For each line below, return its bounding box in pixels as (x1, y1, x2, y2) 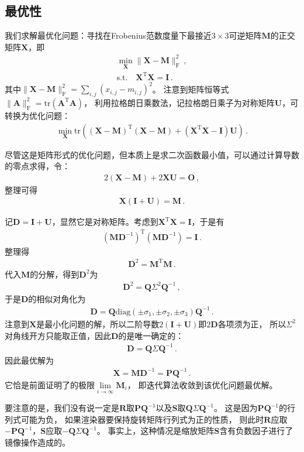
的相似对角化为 (28, 292, 86, 304)
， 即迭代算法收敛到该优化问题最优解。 (127, 378, 278, 391)
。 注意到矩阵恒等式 (152, 83, 229, 95)
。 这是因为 (213, 402, 258, 413)
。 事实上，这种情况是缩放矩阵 (96, 424, 215, 437)
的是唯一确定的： (118, 329, 184, 341)
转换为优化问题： (5, 109, 70, 121)
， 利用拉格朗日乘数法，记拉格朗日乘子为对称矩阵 (84, 96, 275, 108)
